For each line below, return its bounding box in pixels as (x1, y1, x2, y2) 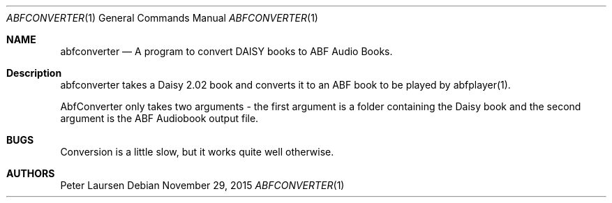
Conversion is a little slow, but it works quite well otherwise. (60, 146, 334, 158)
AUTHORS (6, 167, 55, 179)
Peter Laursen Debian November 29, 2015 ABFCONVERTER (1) (60, 179, 345, 191)
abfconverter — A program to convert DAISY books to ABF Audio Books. (60, 45, 393, 57)
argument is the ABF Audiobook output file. (60, 112, 259, 124)
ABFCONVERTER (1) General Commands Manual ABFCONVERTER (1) (6, 12, 318, 24)
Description (6, 67, 62, 79)
